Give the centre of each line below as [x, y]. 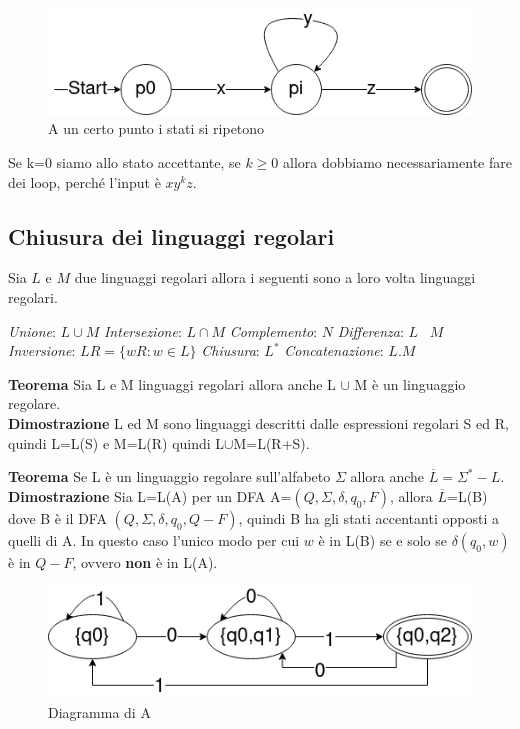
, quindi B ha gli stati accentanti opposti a [368, 517]
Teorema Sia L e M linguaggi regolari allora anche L [172, 383]
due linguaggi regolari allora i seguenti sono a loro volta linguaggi [275, 277]
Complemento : [273, 330]
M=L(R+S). [271, 442]
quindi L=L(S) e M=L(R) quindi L [116, 442]
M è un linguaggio [410, 383]
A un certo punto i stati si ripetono [156, 128]
